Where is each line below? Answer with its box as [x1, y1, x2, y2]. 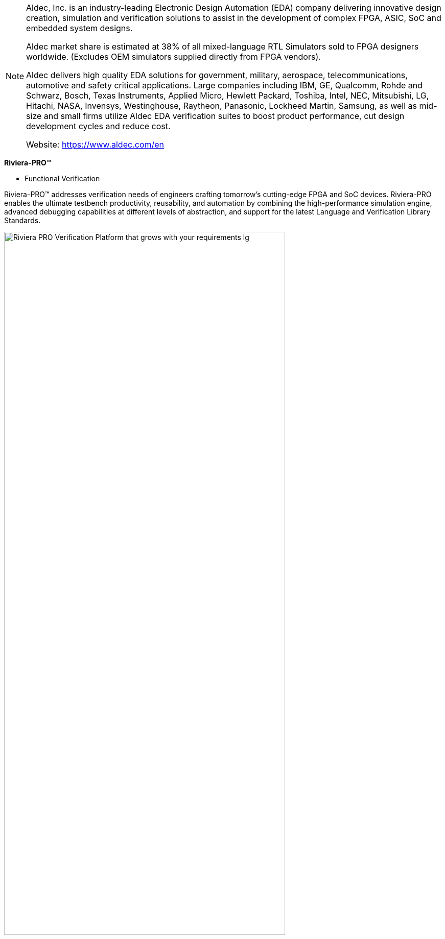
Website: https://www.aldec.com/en [26, 139, 165, 150]
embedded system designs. [26, 23, 133, 33]
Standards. [4, 216, 41, 225]
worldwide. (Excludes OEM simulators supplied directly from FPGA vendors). [26, 52, 321, 62]
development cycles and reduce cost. [26, 121, 171, 131]
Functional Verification [25, 174, 100, 183]
